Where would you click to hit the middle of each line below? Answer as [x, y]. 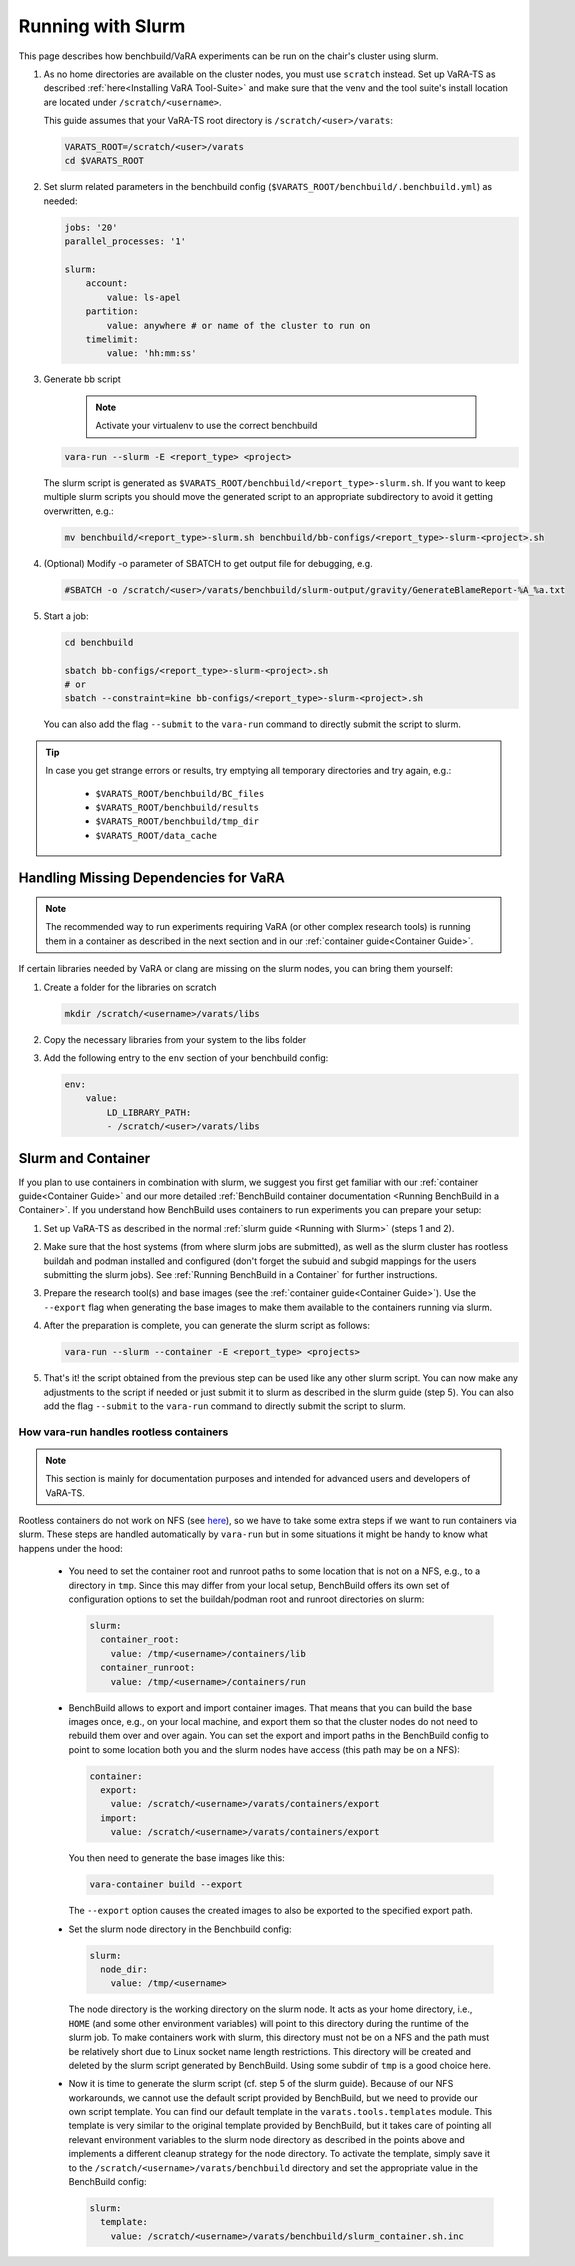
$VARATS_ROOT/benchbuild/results [177, 807]
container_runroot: [148, 1668]
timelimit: [112, 339]
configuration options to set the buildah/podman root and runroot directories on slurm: [246, 1599]
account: [107, 283]
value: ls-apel [144, 297]
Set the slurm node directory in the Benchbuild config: [180, 1929]
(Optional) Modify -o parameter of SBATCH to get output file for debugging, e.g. [208, 563]
